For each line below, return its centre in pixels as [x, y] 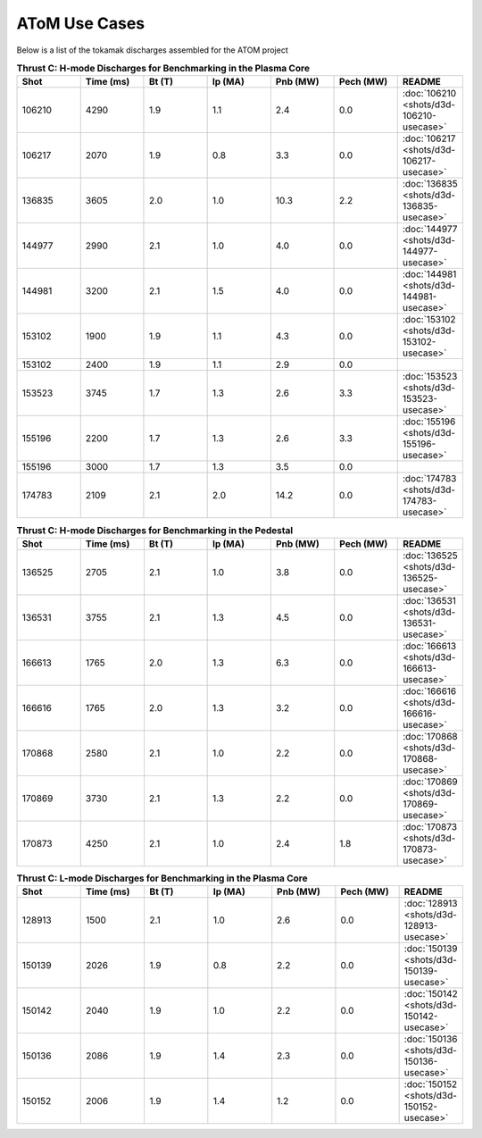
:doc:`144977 [430, 230]
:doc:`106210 [429, 94]
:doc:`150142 [431, 994]
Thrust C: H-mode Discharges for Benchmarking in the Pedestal [155, 530]
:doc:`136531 [430, 600]
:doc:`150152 [431, 1084]
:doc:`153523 [430, 377]
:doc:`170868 [431, 736]
